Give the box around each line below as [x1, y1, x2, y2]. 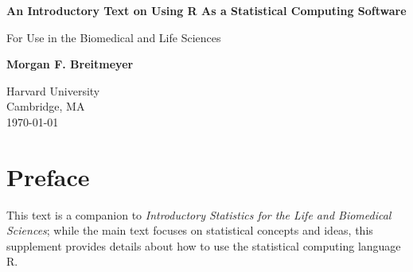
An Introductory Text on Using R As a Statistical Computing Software [6, 2, 407, 18]
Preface [6, 160, 90, 192]
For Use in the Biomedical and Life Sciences [6, 29, 221, 45]
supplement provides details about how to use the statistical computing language [6, 237, 401, 254]
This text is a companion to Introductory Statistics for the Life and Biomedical [6, 206, 392, 223]
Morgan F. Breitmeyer [6, 56, 134, 72]
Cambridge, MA [6, 98, 85, 115]
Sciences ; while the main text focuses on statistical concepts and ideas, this [6, 222, 373, 239]
